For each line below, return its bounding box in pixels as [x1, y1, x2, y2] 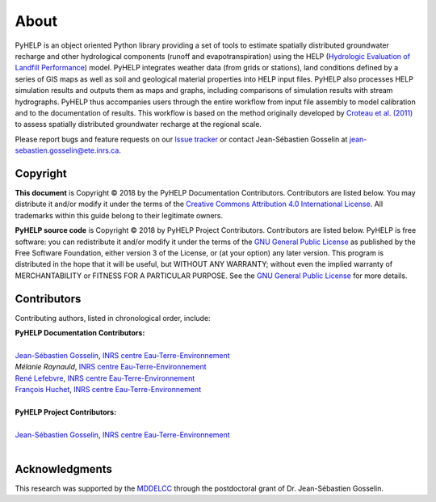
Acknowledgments [15, 462, 113, 476]
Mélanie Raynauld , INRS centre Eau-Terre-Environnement [15, 362, 207, 372]
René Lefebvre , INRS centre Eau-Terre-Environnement [15, 373, 195, 383]
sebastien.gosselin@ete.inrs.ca [15, 146, 119, 155]
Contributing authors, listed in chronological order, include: [15, 313, 211, 323]
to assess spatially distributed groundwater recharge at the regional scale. [15, 120, 262, 129]
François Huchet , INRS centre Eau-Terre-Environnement [15, 384, 202, 394]
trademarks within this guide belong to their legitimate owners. [15, 210, 224, 220]
